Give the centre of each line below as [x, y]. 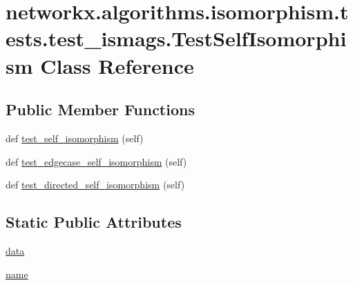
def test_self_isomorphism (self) [75, 138]
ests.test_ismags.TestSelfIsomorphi [176, 38]
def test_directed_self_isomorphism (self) [95, 185]
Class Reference [117, 65]
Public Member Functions [100, 109]
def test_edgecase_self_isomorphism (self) [96, 161]
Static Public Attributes [94, 222]
